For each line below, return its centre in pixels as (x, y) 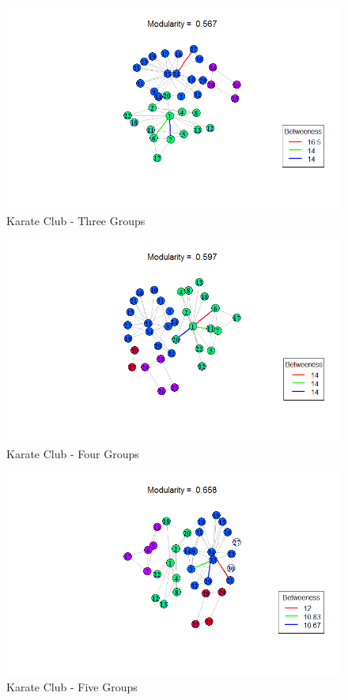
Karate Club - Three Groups (76, 220)
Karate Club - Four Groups (73, 453)
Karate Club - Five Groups (72, 687)
